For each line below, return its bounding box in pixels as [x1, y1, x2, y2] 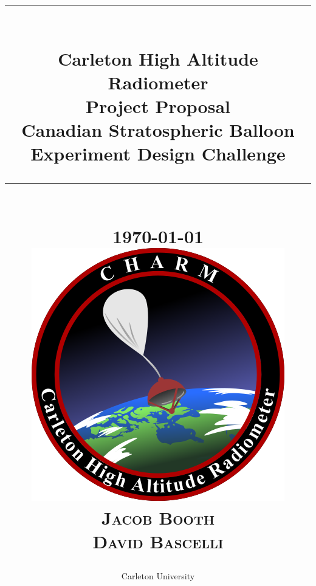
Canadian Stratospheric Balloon [21, 117, 295, 142]
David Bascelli [92, 529, 224, 554]
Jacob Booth [101, 505, 215, 530]
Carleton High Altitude [58, 46, 258, 71]
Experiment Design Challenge [30, 141, 286, 166]
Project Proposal [86, 93, 230, 118]
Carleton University [121, 570, 195, 582]
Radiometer [108, 69, 208, 94]
